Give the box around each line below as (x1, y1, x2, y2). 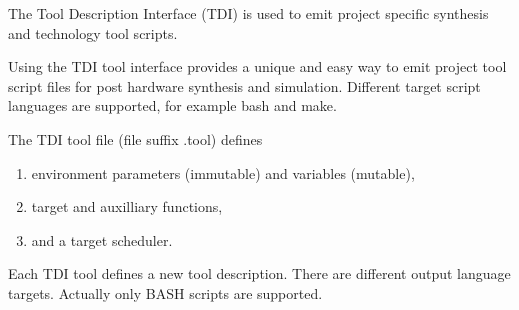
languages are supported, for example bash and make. (8, 95, 337, 116)
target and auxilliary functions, (31, 196, 223, 217)
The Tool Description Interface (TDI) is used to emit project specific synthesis (8, 3, 489, 23)
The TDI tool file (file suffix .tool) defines (8, 128, 263, 149)
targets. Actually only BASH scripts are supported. (8, 282, 323, 303)
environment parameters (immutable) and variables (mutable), (31, 162, 415, 183)
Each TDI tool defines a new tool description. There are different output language (8, 263, 511, 284)
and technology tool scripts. (8, 22, 178, 43)
